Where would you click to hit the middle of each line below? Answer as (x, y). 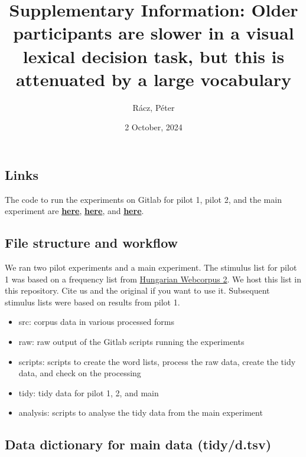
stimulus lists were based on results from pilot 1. (92, 302)
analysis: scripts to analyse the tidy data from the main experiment (141, 412)
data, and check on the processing (80, 373)
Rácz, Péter (154, 107)
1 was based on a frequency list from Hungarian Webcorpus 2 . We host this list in (153, 279)
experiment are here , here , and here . (74, 211)
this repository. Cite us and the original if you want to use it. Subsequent (137, 290)
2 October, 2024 (154, 127)
